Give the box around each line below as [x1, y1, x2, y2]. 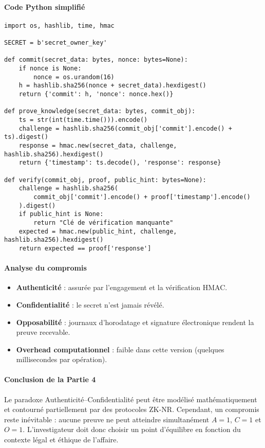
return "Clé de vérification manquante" [33, 219, 174, 226]
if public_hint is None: [18, 210, 104, 218]
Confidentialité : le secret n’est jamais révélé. [16, 299, 164, 310]
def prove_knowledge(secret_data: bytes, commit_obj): [4, 107, 196, 115]
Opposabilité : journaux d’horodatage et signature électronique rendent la [16, 316, 254, 327]
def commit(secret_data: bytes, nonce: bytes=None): [4, 56, 188, 64]
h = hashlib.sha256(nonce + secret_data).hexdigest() [18, 82, 206, 89]
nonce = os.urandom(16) [33, 73, 115, 81]
